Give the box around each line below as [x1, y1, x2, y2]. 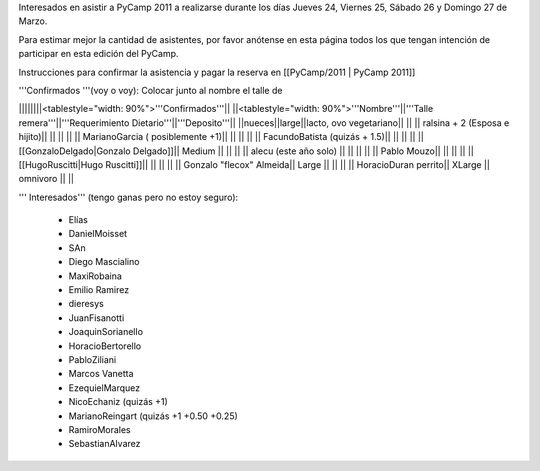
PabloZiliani [68, 353, 117, 365]
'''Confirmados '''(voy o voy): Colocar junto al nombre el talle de [18, 84, 283, 96]
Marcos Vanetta [68, 368, 134, 380]
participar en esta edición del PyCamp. [18, 48, 179, 60]
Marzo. [18, 15, 48, 27]
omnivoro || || [18, 173, 75, 185]
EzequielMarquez [68, 381, 140, 394]
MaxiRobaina [68, 270, 122, 282]
